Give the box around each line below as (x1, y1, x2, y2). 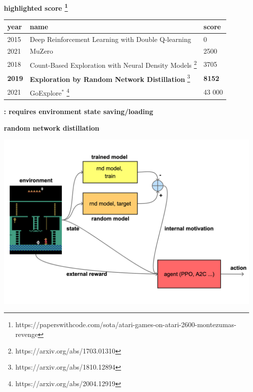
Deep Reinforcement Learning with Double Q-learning (30, 34, 191, 44)
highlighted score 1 (4, 1, 68, 13)
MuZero (30, 46, 54, 56)
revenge (15, 329, 38, 339)
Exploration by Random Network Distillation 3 (30, 72, 190, 84)
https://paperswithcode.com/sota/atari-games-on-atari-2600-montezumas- (15, 319, 236, 330)
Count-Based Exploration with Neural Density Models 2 (30, 59, 197, 70)
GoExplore (30, 87, 62, 98)
